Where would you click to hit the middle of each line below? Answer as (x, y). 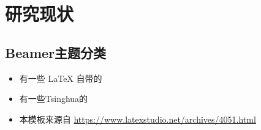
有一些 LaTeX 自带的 (61, 78)
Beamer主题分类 (56, 52)
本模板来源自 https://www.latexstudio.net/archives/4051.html (138, 119)
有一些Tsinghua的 (54, 99)
